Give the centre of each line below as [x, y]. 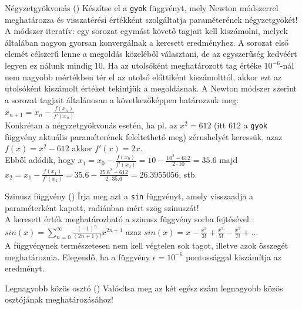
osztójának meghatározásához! [59, 299]
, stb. [188, 174]
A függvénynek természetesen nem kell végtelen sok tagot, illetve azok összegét [147, 245]
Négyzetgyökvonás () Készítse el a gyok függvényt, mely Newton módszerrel [142, 8]
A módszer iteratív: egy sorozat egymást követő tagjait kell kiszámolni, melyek [146, 31]
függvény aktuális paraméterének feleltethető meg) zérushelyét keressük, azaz [144, 136]
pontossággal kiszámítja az [234, 257]
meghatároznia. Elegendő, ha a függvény [78, 257]
